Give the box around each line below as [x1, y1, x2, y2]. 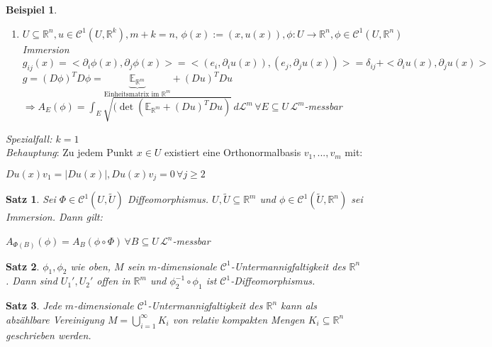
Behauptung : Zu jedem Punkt [6, 145, 134, 160]
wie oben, [70, 258, 111, 273]
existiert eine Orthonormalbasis [164, 145, 301, 160]
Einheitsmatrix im [104, 90, 160, 98]
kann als [281, 298, 317, 313]
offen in [96, 273, 130, 288]
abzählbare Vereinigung [6, 312, 104, 326]
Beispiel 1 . [6, 2, 57, 16]
